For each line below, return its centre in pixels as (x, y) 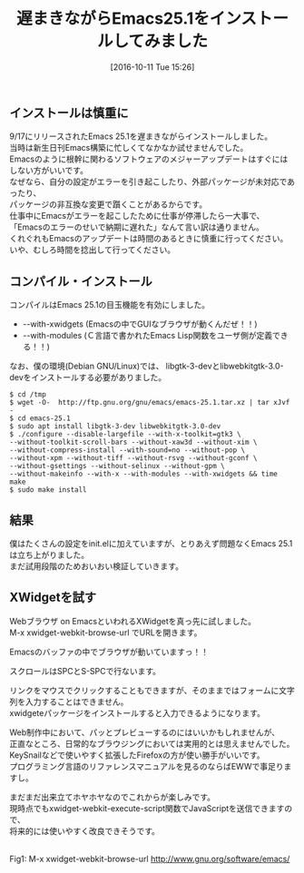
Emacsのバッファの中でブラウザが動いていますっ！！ (109, 652)
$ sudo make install (49, 490)
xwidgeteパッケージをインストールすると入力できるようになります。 (137, 712)
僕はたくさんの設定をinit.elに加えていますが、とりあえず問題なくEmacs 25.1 (151, 543)
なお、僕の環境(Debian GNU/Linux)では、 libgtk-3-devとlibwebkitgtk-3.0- (147, 366)
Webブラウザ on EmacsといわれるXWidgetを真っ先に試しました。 (133, 621)
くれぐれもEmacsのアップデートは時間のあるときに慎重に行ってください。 (149, 239)
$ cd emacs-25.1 (40, 418)
